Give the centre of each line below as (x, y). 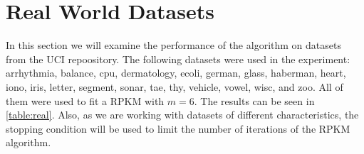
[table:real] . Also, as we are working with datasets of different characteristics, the (182, 115)
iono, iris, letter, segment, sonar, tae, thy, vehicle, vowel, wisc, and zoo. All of (175, 86)
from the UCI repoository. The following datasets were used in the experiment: (178, 59)
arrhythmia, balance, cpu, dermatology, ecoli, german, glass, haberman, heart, (176, 73)
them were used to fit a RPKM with (85, 100)
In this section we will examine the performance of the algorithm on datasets (173, 45)
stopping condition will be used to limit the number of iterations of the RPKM (178, 128)
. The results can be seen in (254, 100)
